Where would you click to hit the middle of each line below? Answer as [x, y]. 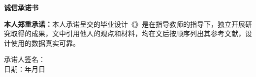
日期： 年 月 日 [25, 68]
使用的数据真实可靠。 [45, 43]
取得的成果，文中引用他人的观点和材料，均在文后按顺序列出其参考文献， [128, 33]
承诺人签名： [25, 59]
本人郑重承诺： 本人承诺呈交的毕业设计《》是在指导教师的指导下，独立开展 [125, 24]
